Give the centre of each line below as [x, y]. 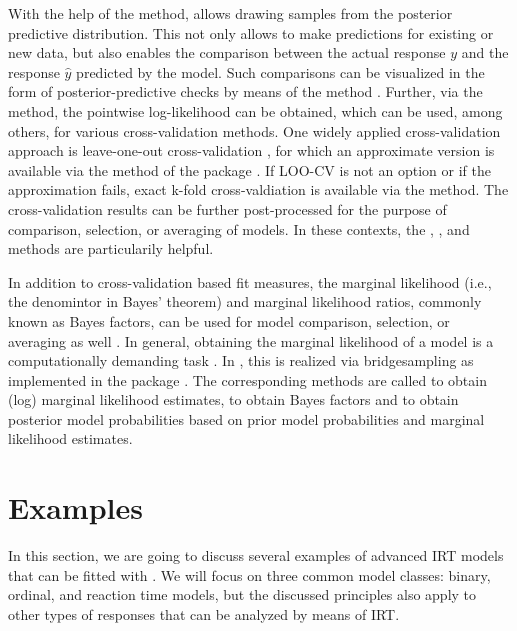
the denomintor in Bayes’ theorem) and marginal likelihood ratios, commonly [245, 301]
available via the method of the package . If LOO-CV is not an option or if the [249, 169]
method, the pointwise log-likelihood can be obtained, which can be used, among [255, 110]
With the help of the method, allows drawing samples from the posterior [230, 13]
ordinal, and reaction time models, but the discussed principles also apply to [242, 594]
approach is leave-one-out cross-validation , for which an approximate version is [251, 150]
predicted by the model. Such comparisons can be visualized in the [280, 71]
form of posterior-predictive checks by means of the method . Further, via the [245, 91]
